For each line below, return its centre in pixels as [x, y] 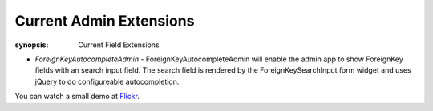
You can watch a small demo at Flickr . [77, 97]
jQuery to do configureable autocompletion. [107, 81]
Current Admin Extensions [105, 21]
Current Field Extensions [119, 45]
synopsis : [32, 45]
